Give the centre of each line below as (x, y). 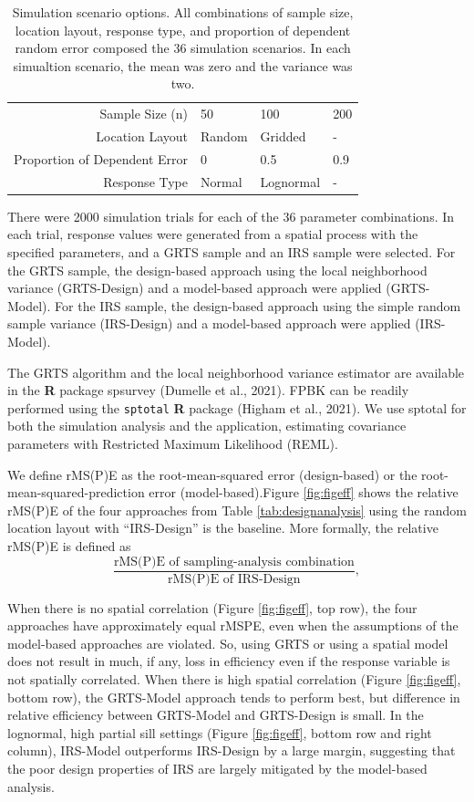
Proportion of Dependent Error (101, 158)
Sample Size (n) (144, 114)
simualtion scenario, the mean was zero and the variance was (183, 65)
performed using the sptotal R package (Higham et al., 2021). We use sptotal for (237, 407)
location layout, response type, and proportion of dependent (183, 30)
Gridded (283, 136)
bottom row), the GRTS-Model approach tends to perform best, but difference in (234, 697)
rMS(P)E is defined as (69, 546)
